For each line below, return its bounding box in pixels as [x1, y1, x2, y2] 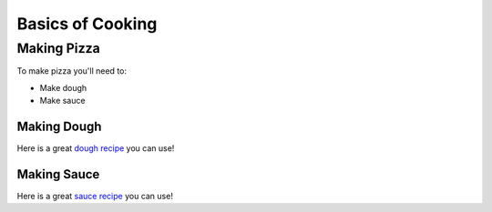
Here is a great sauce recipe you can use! [16, 190, 173, 201]
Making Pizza [16, 40, 100, 56]
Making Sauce [16, 167, 100, 182]
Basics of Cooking [16, 14, 158, 34]
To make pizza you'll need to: [16, 66, 128, 76]
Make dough [39, 82, 87, 93]
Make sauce [39, 96, 86, 106]
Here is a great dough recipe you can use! [16, 143, 175, 154]
